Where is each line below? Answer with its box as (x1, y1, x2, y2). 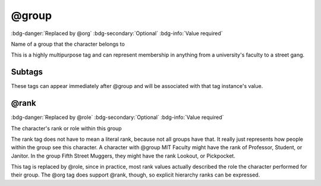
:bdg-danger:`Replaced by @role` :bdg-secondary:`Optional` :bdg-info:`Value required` (11, 114, 224, 121)
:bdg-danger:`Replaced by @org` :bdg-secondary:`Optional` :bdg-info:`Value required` (11, 30, 223, 37)
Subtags (11, 67, 43, 77)
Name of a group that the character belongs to (11, 40, 125, 48)
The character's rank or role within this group (11, 125, 122, 132)
